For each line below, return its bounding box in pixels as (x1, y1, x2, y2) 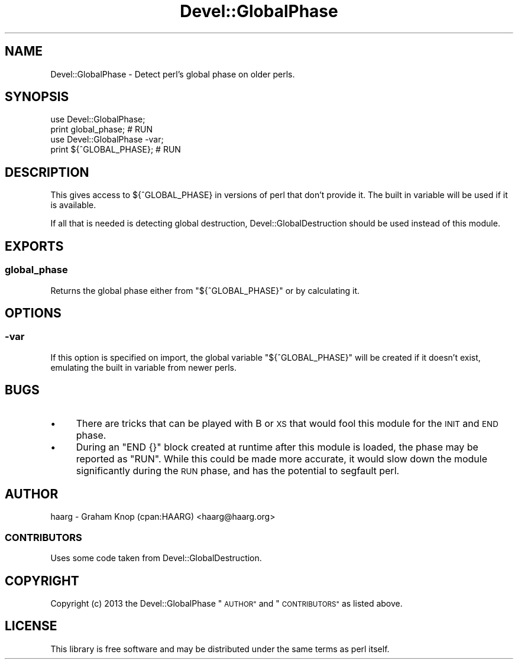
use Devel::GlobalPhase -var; (50, 134, 164, 145)
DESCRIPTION (5, 164, 89, 180)
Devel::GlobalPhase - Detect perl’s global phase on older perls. (50, 69, 295, 79)
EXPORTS (5, 238, 64, 254)
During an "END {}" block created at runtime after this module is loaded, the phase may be (76, 440, 478, 453)
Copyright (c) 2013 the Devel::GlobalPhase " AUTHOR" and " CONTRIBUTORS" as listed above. (50, 598, 403, 608)
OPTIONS (5, 305, 61, 320)
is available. (50, 200, 96, 210)
